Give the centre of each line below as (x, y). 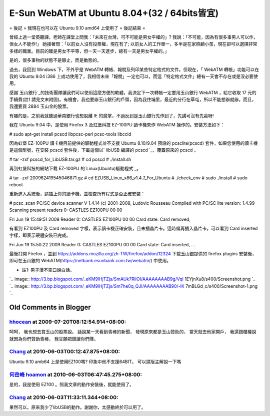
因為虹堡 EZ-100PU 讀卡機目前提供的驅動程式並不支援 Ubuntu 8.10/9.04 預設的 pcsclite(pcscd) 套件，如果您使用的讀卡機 (133, 143)
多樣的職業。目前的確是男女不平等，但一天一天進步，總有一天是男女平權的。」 (89, 51)
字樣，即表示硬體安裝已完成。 (40, 235)
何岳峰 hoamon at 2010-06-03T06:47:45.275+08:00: (76, 375)
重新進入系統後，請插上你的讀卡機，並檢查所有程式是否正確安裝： (77, 194)
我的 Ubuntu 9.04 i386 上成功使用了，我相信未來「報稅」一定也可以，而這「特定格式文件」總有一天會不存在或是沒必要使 (134, 76)
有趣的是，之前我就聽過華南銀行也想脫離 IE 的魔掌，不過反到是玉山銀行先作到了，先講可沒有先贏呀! (112, 115)
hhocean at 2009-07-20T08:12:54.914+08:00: (68, 322)
